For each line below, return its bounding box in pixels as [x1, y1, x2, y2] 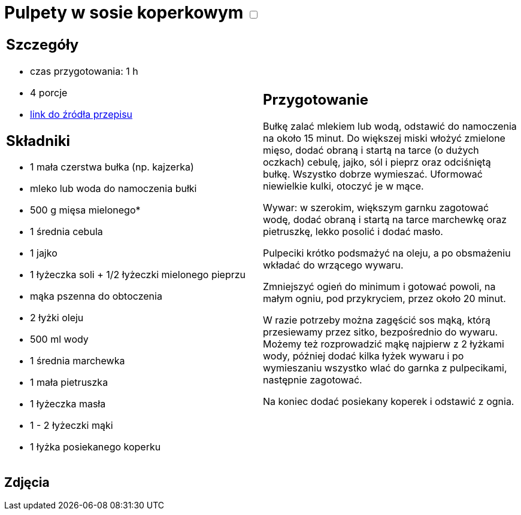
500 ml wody [30, 333, 89, 346]
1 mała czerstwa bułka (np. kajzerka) [30, 161, 194, 173]
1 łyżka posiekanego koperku [30, 441, 161, 453]
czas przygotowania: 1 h [30, 65, 138, 77]
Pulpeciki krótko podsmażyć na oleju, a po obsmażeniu [263, 247, 511, 260]
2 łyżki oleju [30, 312, 84, 324]
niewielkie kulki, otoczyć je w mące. [263, 180, 424, 193]
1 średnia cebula [30, 225, 103, 238]
